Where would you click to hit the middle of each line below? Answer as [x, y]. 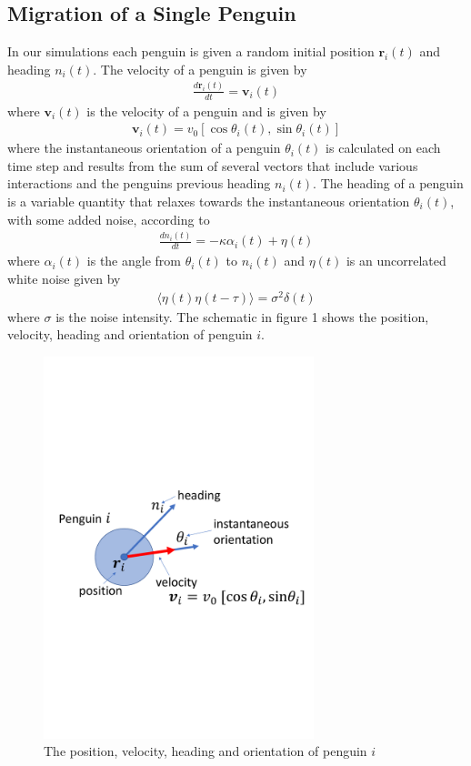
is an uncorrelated [396, 261]
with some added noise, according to [109, 219]
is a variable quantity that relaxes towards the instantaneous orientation [209, 201]
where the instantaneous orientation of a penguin [144, 148]
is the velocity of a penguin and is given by [206, 111]
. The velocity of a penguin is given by [200, 69]
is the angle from [134, 261]
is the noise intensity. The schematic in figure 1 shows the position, [242, 316]
